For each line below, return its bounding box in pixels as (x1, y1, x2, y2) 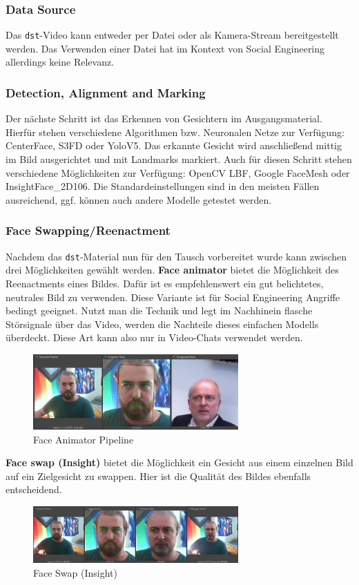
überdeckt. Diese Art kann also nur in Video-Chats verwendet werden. (6, 330, 303, 345)
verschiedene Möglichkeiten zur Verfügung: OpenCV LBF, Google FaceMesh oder (6, 165, 350, 180)
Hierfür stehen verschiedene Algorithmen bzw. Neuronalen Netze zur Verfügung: (6, 124, 345, 139)
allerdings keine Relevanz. (6, 55, 115, 69)
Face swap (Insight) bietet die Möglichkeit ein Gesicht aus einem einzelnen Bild (6, 455, 353, 470)
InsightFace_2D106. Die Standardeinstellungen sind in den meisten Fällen (6, 179, 320, 193)
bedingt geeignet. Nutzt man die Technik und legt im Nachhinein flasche (6, 303, 313, 318)
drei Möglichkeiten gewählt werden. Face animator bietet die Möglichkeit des (6, 262, 339, 277)
